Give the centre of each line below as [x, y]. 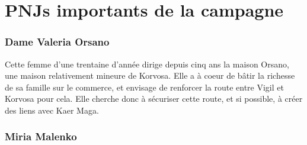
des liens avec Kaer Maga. [52, 110]
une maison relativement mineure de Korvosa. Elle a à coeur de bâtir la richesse [150, 75]
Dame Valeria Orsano [57, 42]
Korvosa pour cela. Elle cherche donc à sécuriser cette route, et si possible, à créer [154, 99]
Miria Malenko [41, 136]
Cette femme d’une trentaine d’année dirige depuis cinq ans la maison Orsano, [147, 64]
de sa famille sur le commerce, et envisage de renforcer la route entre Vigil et [144, 87]
